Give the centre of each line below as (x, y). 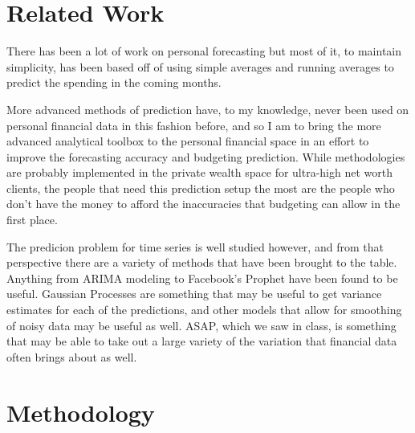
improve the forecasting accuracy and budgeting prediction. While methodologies (206, 156)
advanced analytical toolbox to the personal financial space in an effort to (188, 141)
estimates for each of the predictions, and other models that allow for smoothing (204, 310)
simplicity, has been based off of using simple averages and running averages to (200, 66)
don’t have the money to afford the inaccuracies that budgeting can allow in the (203, 204)
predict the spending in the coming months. (114, 82)
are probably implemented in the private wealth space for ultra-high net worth (199, 172)
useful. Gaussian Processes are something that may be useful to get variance (194, 294)
